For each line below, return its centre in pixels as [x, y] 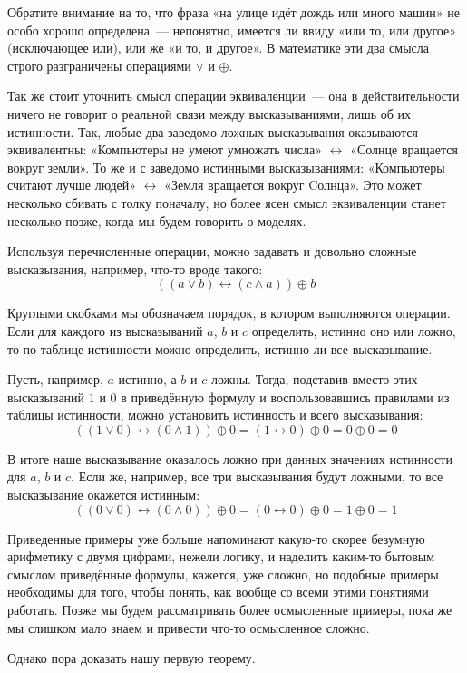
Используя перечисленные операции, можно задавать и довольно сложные [212, 251]
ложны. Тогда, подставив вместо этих [314, 379]
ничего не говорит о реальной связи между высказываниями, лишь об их [209, 113]
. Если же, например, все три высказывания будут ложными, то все [257, 476]
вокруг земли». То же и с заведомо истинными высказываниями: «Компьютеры [226, 167]
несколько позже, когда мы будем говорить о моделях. [157, 220]
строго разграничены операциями [99, 65]
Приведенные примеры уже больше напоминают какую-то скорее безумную [216, 538]
